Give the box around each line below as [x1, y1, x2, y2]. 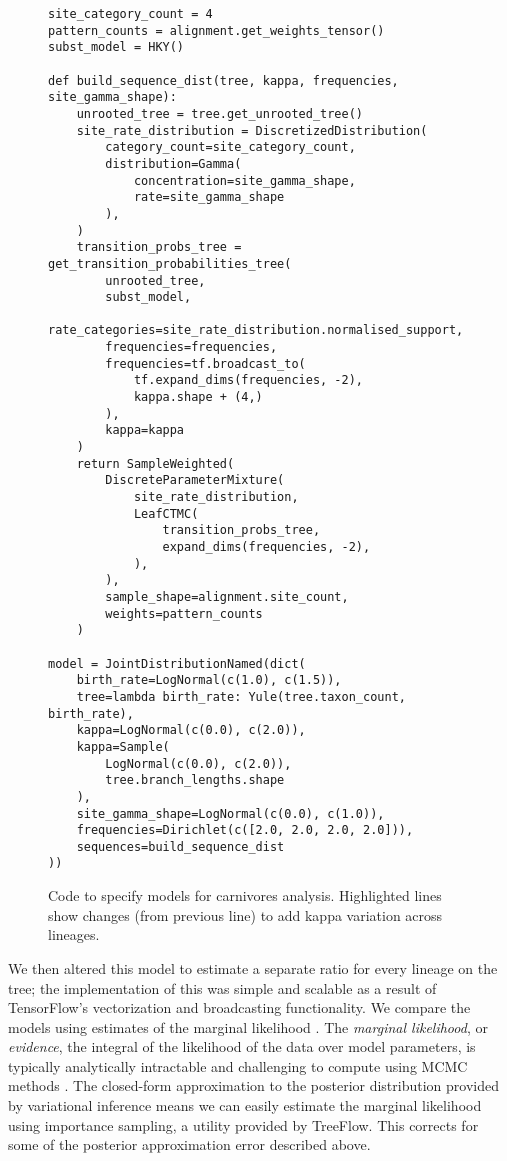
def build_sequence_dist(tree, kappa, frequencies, [48, 73, 399, 88]
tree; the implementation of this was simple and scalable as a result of [8, 977, 437, 998]
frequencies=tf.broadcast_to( [105, 356, 306, 371]
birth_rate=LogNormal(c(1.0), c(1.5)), [76, 673, 342, 688]
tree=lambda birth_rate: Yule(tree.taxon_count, [76, 689, 406, 704]
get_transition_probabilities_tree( [48, 256, 292, 271]
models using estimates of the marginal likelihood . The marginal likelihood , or [8, 1016, 488, 1037]
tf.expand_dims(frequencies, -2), [133, 373, 363, 388]
